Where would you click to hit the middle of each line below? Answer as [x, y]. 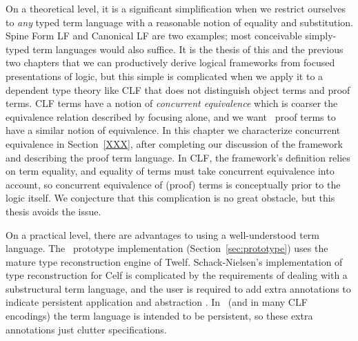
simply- [321, 36]
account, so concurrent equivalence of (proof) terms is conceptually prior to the [173, 184]
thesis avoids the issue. [53, 211]
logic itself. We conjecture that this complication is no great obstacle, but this [170, 198]
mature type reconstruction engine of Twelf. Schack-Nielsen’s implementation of [174, 261]
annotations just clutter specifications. [86, 329]
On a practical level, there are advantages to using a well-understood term [163, 234]
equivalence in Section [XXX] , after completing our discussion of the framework [174, 143]
